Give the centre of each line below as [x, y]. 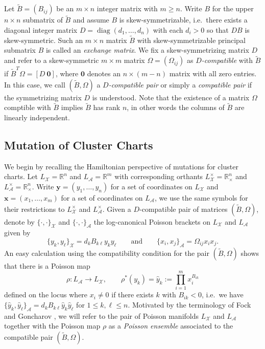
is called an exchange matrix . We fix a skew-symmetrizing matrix [147, 50]
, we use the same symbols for [201, 197]
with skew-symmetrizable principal [191, 40]
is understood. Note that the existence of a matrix [171, 97]
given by [17, 233]
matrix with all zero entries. [213, 73]
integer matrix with [127, 8]
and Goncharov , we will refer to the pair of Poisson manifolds [102, 315]
